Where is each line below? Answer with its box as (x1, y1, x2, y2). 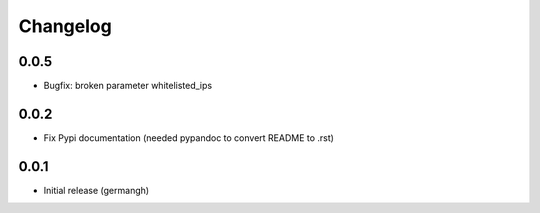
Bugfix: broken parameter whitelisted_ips (43, 80, 213, 92)
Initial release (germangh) (43, 184, 150, 196)
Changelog (18, 15, 112, 37)
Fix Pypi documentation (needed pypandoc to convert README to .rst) (43, 131, 335, 144)
